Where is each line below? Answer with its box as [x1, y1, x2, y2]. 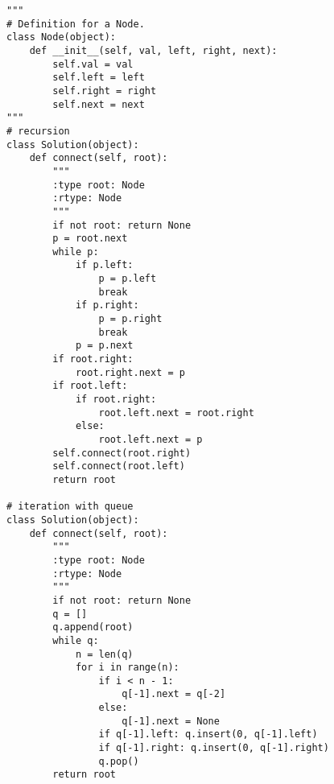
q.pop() [98, 755, 139, 767]
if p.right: [75, 299, 139, 312]
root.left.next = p [98, 434, 203, 445]
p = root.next [52, 233, 128, 245]
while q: [52, 634, 99, 646]
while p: [52, 246, 99, 258]
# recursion [6, 125, 70, 137]
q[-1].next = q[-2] [122, 688, 226, 700]
